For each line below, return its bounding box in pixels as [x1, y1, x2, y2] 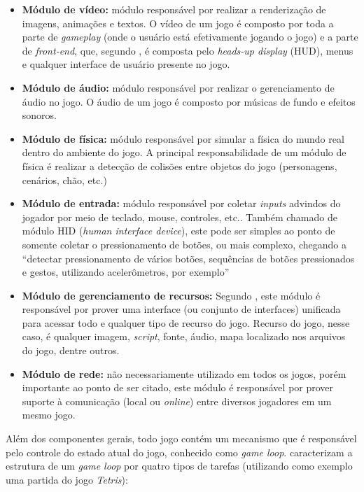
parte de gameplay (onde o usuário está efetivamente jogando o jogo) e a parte [22, 29, 358, 44]
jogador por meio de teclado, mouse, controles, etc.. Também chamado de [22, 209, 337, 224]
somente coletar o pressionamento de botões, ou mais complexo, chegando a [22, 237, 346, 251]
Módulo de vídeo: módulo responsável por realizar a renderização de [22, 2, 326, 16]
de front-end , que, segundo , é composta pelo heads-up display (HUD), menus [22, 43, 353, 57]
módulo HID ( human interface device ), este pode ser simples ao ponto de [22, 223, 335, 238]
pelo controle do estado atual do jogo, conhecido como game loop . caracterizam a [6, 444, 353, 459]
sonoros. [22, 108, 57, 122]
